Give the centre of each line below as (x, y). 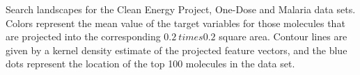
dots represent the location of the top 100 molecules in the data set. (150, 64)
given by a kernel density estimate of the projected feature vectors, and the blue (177, 50)
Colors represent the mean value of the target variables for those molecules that (175, 23)
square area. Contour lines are (283, 36)
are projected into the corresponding (83, 36)
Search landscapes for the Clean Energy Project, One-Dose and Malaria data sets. (181, 9)
